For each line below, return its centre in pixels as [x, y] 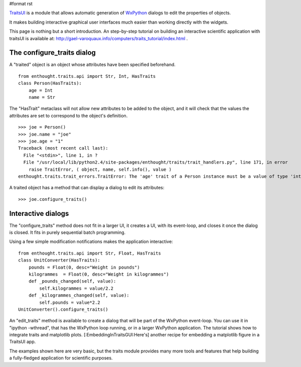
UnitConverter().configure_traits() [63, 309]
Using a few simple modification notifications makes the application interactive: [91, 241]
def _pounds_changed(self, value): [72, 281]
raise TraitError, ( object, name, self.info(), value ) [100, 169]
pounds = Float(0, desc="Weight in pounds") [84, 267]
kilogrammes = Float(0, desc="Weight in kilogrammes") [99, 274]
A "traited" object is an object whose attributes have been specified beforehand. [92, 65]
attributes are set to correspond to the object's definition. [68, 115]
